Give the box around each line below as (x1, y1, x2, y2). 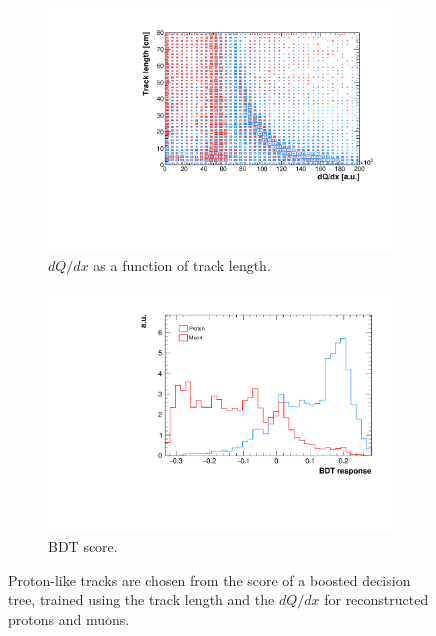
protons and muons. (8, 608, 130, 629)
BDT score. (48, 536, 118, 556)
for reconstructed (324, 589, 429, 610)
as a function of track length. (93, 254, 271, 275)
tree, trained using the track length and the (8, 589, 275, 610)
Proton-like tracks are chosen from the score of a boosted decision (8, 569, 411, 590)
